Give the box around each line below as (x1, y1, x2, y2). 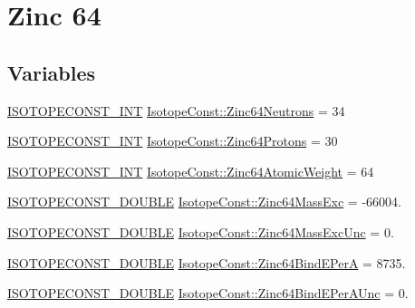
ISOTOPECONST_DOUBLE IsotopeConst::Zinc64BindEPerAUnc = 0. (7, 284, 409, 303)
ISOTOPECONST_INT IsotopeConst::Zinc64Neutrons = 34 (7, 101, 345, 120)
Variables (7, 58, 96, 86)
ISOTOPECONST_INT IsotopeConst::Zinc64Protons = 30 (7, 131, 338, 150)
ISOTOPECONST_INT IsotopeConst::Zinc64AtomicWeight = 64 (7, 161, 374, 180)
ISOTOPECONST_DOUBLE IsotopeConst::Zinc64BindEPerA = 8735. (7, 253, 406, 272)
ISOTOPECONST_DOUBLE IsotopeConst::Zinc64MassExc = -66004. (7, 192, 401, 211)
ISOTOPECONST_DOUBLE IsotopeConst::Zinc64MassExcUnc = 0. (7, 222, 394, 241)
